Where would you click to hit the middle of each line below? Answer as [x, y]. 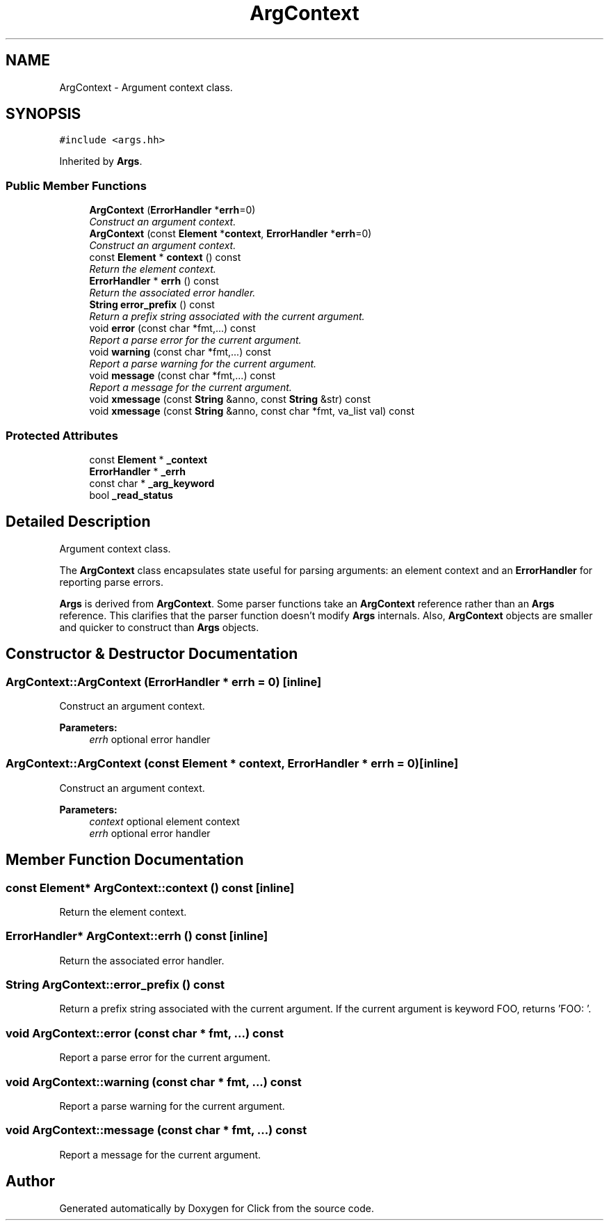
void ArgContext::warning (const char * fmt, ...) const [154, 1082]
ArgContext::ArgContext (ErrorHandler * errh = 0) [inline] [164, 682]
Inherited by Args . [101, 161]
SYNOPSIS [43, 114]
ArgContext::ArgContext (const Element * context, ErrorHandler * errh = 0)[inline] [232, 764]
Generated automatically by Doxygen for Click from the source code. [217, 1208]
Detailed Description [78, 522]
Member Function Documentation [125, 860]
